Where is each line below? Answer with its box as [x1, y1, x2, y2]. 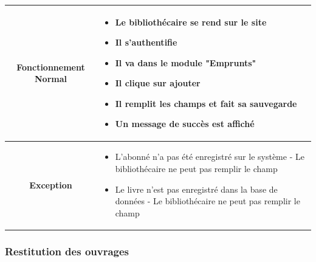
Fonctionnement [16, 60, 85, 73]
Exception [29, 178, 72, 191]
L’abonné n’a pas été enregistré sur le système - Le [115, 150, 304, 163]
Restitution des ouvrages [5, 243, 129, 258]
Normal [34, 72, 67, 85]
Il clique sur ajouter [115, 77, 201, 89]
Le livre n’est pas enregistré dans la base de [115, 182, 278, 195]
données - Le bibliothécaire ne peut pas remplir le [115, 195, 300, 207]
